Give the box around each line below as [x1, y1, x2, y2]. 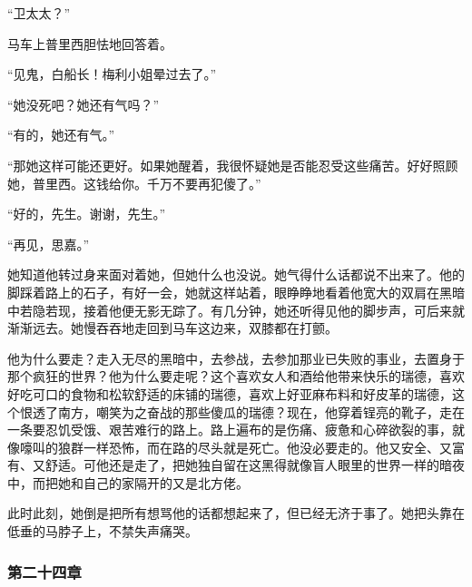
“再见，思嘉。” [7, 234, 90, 253]
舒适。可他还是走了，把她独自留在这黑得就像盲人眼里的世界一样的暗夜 [44, 455, 465, 474]
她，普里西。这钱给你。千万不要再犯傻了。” [7, 173, 261, 192]
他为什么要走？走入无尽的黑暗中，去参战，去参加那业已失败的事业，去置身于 [7, 348, 465, 367]
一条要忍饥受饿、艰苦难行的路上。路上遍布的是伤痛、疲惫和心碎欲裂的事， [7, 420, 452, 439]
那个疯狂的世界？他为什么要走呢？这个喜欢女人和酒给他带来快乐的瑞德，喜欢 [7, 367, 465, 386]
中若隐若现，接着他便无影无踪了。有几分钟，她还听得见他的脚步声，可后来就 [7, 300, 465, 319]
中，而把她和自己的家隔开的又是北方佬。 [7, 473, 249, 492]
